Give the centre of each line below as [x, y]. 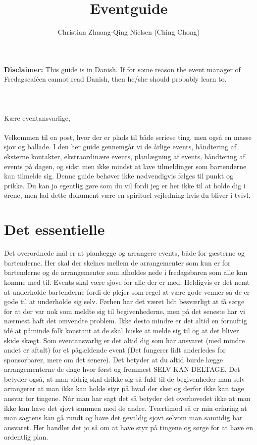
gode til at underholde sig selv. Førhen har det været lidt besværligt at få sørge [124, 301]
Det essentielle [54, 229]
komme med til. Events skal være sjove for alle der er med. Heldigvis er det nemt [127, 282]
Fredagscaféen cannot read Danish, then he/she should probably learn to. [115, 79]
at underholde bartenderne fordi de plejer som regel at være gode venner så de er [127, 291]
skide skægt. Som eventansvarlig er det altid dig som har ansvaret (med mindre [125, 340]
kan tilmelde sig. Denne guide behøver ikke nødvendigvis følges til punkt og [119, 176]
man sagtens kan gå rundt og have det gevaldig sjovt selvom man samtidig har [123, 418]
